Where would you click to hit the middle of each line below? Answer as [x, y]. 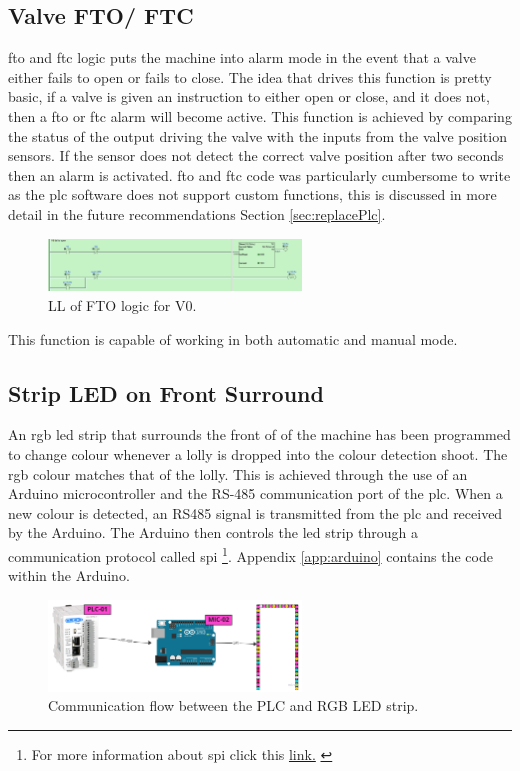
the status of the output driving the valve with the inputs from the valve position [257, 135]
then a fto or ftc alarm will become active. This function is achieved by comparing [260, 115]
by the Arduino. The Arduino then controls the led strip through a [213, 532]
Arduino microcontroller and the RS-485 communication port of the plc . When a [255, 493]
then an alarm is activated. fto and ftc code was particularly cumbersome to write [259, 174]
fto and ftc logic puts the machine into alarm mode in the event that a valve [242, 57]
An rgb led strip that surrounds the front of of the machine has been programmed [259, 434]
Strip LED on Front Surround [166, 392]
